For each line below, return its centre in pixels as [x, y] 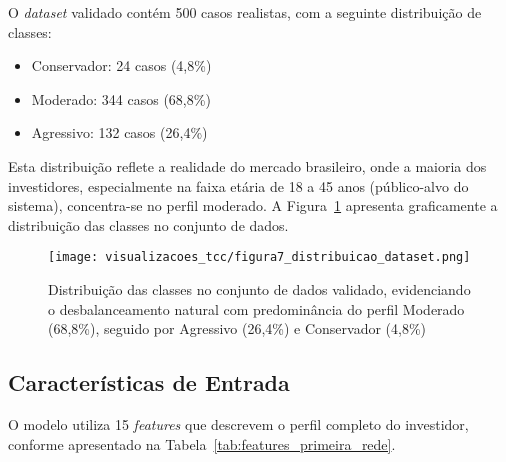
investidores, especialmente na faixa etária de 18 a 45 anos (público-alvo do [238, 185]
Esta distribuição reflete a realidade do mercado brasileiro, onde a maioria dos [247, 165]
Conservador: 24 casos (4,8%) [121, 65]
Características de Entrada [149, 382]
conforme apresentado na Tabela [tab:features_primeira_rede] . [202, 443]
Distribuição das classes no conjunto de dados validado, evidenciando [259, 289]
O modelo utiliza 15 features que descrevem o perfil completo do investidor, [238, 423]
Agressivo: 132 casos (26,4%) [119, 132]
